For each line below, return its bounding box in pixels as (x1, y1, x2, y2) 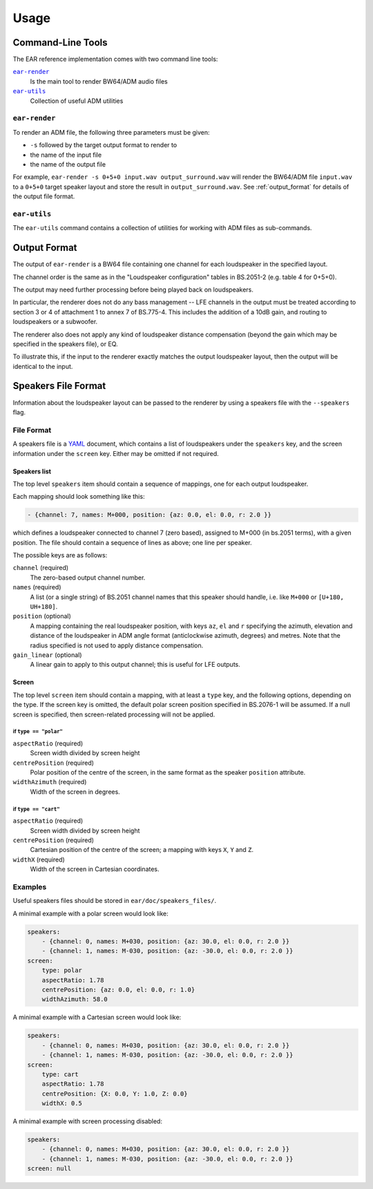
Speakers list (12, 467, 52, 475)
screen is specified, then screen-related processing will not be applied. (12, 710, 216, 719)
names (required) (12, 583, 61, 591)
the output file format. (12, 192, 75, 200)
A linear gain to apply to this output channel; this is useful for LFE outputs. (30, 660, 241, 669)
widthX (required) (12, 855, 65, 864)
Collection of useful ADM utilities (30, 97, 124, 105)
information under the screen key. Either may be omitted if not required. (12, 449, 219, 457)
